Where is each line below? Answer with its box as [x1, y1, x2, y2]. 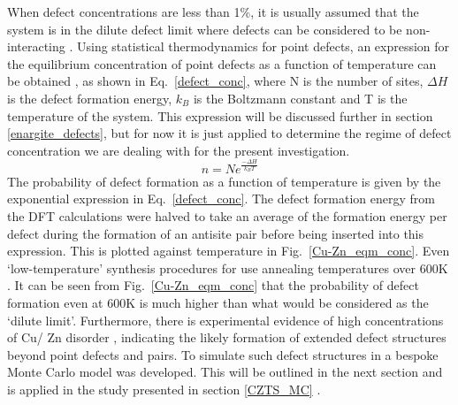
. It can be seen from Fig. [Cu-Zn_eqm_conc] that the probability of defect [7, 276, 419, 294]
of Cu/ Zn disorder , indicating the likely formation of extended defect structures [7, 328, 447, 347]
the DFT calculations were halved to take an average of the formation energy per [7, 206, 447, 225]
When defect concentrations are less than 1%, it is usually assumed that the [7, 3, 419, 20]
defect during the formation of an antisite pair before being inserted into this [7, 224, 424, 242]
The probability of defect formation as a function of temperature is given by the [7, 172, 441, 190]
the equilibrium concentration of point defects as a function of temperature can [7, 54, 437, 73]
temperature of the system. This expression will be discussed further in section [7, 106, 433, 125]
